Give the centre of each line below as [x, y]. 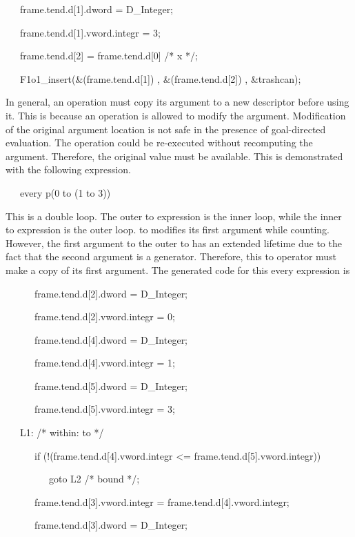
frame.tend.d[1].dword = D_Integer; [97, 9]
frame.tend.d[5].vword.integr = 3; [104, 409]
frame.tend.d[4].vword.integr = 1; [104, 363]
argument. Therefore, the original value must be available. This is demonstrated [174, 156]
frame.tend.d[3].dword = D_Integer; [111, 525]
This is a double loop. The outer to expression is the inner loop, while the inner [174, 216]
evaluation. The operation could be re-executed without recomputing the [159, 143]
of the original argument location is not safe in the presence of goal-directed [166, 129]
